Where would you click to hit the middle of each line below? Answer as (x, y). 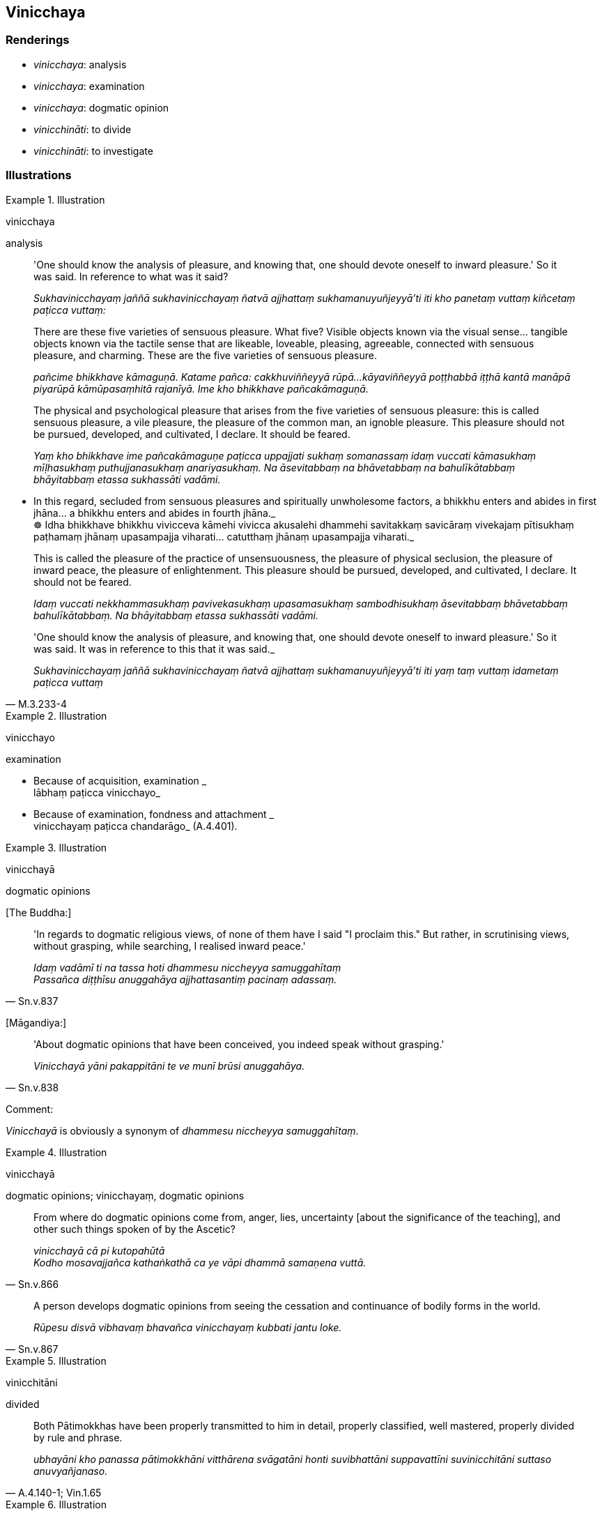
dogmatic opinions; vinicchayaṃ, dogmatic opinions (125, 1195)
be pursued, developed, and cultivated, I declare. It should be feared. (192, 434)
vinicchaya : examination (89, 86)
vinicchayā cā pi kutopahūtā (99, 1250)
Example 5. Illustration (56, 1360)
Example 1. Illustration (55, 199)
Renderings (38, 40)
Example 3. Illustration (56, 847)
